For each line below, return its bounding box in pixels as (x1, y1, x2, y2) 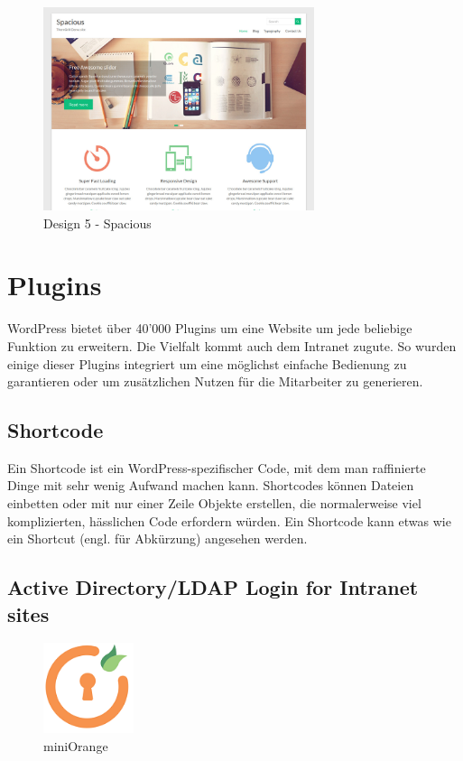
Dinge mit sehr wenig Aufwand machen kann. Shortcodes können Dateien (7, 476, 414, 495)
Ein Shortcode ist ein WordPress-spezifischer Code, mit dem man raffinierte (7, 458, 426, 477)
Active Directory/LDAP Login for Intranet (7, 573, 419, 601)
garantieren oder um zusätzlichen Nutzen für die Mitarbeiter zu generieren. (7, 372, 423, 391)
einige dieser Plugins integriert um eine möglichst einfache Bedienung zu (7, 354, 407, 373)
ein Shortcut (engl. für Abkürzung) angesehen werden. (7, 529, 308, 548)
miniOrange (43, 737, 108, 756)
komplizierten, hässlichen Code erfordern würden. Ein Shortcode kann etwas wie (7, 511, 451, 530)
